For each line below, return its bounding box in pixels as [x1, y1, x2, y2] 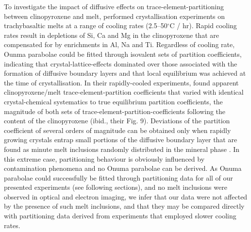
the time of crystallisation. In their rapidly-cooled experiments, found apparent [4, 77, 239, 87]
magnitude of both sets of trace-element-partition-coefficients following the [4, 106, 226, 116]
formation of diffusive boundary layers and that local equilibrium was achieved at [4, 68, 246, 78]
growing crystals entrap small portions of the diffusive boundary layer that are [4, 134, 237, 145]
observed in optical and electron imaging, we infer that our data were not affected [4, 191, 248, 201]
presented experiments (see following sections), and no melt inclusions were [4, 182, 227, 192]
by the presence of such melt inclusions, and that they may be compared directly [4, 201, 245, 211]
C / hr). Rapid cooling [169, 20, 237, 31]
